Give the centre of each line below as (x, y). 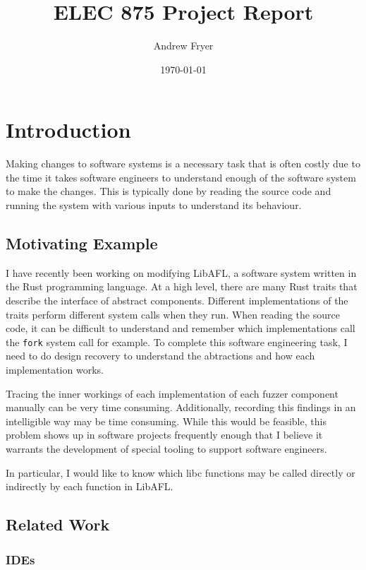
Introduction (68, 130)
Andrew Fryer (183, 46)
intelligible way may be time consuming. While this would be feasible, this (166, 421)
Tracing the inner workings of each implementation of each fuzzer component (172, 393)
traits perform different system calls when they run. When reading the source (173, 314)
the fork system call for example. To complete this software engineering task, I (177, 342)
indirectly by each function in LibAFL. (90, 486)
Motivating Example (82, 243)
